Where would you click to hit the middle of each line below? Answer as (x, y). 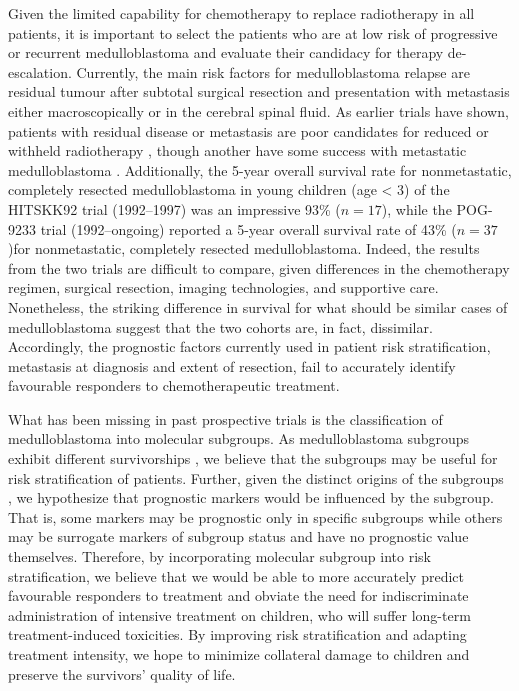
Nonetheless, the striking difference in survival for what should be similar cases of (258, 306)
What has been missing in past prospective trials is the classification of (225, 418)
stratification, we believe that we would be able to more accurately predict (236, 575)
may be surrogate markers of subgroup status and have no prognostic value (238, 536)
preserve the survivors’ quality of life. (122, 673)
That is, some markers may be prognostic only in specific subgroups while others (255, 516)
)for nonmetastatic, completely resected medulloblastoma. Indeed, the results (244, 248)
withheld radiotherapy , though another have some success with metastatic (237, 150)
